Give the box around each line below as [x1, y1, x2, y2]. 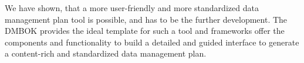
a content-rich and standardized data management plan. [5, 47, 207, 60]
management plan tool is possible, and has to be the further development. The [5, 13, 288, 25]
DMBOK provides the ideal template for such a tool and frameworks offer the [5, 24, 285, 37]
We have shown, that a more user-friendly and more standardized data [5, 2, 259, 13]
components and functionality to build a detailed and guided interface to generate [5, 36, 299, 48]
